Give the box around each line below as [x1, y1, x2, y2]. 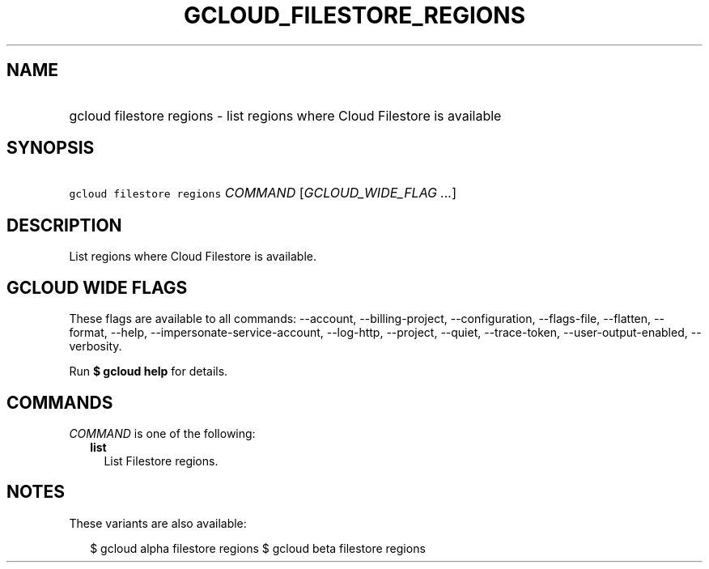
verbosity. [69, 339, 122, 354]
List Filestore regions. [104, 453, 219, 468]
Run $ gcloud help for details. [69, 364, 228, 379]
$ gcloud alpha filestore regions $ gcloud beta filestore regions [90, 541, 426, 555]
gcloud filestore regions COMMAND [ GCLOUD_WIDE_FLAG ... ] [69, 185, 457, 202]
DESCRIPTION [6, 214, 122, 236]
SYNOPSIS [6, 138, 95, 159]
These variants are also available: [69, 516, 247, 530]
